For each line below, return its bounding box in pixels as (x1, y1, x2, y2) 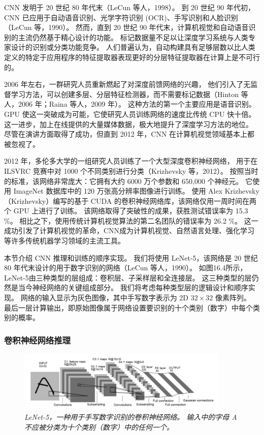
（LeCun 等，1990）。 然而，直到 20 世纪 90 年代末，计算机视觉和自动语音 (4, 22, 249, 33)
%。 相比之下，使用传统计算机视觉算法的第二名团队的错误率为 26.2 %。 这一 (4, 215, 258, 226)
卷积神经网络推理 (4, 333, 71, 346)
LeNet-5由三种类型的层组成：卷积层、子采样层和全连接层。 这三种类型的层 (4, 272, 252, 283)
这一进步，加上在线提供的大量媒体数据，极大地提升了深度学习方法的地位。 (4, 118, 253, 129)
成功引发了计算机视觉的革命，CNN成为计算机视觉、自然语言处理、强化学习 (4, 225, 255, 236)
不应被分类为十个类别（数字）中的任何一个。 (24, 421, 174, 432)
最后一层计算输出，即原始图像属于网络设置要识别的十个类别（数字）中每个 (4, 302, 253, 313)
